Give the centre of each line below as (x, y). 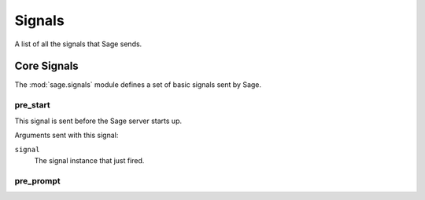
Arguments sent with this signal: (67, 135)
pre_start (32, 105)
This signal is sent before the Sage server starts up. (98, 121)
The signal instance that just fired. (89, 160)
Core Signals (46, 66)
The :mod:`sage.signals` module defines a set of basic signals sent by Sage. (138, 85)
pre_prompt (37, 180)
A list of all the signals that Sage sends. (78, 44)
